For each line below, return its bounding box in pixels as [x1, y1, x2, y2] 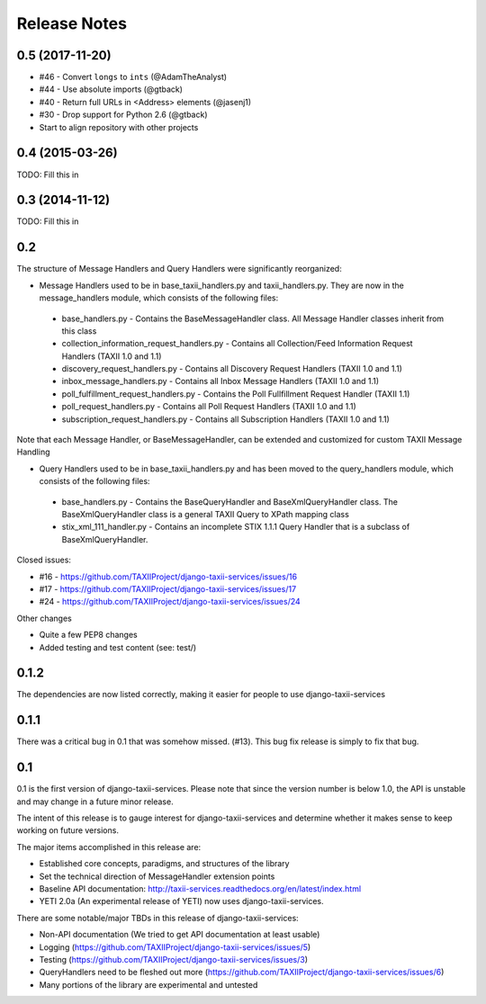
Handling [16, 446, 50, 458]
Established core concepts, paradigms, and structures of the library [39, 858, 290, 869]
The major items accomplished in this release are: [16, 841, 202, 852]
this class [61, 325, 97, 336]
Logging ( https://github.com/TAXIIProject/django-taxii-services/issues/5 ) [39, 941, 311, 953]
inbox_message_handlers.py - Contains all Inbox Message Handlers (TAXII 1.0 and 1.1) [61, 376, 380, 387]
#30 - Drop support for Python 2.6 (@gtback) [39, 109, 208, 121]
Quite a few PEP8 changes [39, 630, 139, 641]
